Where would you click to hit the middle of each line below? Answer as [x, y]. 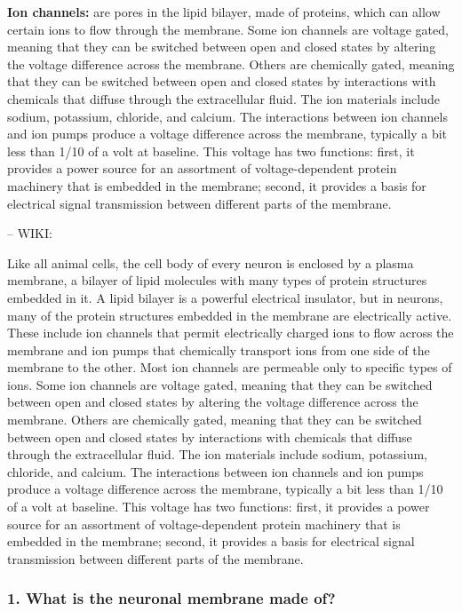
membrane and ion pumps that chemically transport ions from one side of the [219, 349]
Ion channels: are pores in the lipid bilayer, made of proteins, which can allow [224, 12]
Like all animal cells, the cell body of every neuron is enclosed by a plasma [211, 262]
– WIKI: [30, 233]
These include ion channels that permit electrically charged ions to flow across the [231, 333]
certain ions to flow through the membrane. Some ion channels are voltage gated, [228, 29]
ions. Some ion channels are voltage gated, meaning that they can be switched [220, 384]
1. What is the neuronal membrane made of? [171, 598]
